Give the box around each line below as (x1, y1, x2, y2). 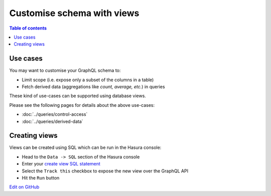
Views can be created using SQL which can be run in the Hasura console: (9, 144, 162, 150)
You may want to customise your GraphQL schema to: (9, 68, 121, 74)
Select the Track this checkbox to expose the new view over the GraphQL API (22, 168, 188, 174)
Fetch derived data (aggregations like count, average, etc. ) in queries (22, 84, 165, 90)
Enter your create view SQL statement (22, 161, 100, 167)
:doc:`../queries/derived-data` (22, 118, 83, 124)
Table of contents (9, 25, 47, 31)
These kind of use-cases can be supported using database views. (9, 93, 147, 99)
